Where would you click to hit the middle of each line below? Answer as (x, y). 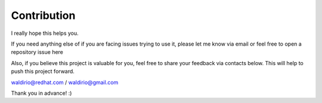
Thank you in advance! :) (41, 93)
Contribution (43, 15)
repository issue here (37, 52)
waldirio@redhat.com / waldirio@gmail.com (65, 82)
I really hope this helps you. (45, 33)
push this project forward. (43, 72)
